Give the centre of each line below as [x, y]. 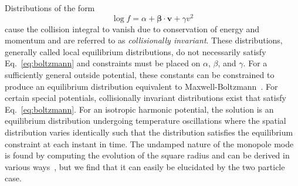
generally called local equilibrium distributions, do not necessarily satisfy [136, 51]
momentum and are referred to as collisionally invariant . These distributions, [144, 40]
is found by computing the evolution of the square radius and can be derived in [147, 155]
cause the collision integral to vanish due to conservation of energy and [132, 28]
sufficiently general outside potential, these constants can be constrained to [140, 75]
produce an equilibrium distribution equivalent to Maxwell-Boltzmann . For [141, 86]
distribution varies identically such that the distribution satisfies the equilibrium [149, 132]
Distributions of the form [50, 8]
